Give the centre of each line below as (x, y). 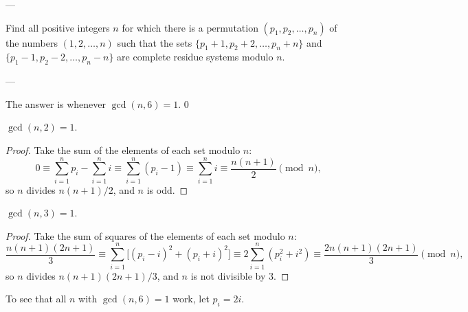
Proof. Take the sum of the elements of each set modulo (123, 149)
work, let (191, 299)
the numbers (32, 42)
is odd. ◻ (167, 189)
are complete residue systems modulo (195, 57)
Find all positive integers (58, 27)
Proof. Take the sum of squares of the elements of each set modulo (145, 235)
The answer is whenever (56, 103)
